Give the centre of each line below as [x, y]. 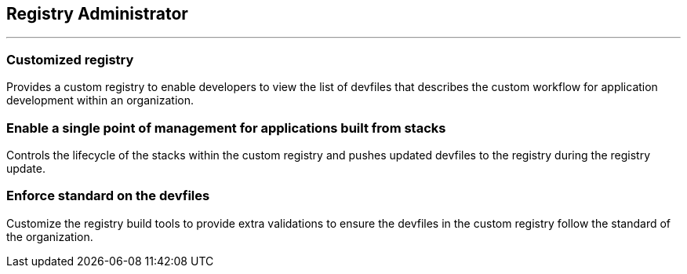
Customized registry [70, 59]
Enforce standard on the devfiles [108, 196]
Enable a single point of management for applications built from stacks [226, 128]
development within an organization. [100, 100]
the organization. [50, 236]
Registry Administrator [97, 14]
